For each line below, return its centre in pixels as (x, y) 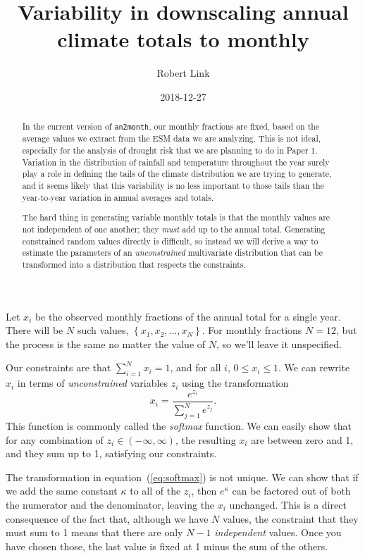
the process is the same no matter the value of (106, 343)
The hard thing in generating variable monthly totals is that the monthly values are (176, 217)
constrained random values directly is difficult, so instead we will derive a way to (170, 241)
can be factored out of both (291, 491)
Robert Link (183, 73)
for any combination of (55, 439)
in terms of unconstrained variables (93, 383)
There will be (35, 330)
